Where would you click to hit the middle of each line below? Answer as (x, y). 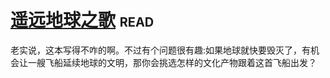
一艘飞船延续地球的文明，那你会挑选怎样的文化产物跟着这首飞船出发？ (172, 62)
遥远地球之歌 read (82, 20)
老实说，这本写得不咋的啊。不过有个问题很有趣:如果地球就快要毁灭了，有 (161, 50)
